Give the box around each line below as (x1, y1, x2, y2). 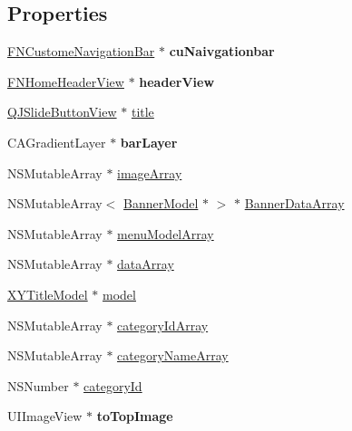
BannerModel (123, 194, 199, 213)
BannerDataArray (244, 194, 345, 213)
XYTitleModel (7, 284, 88, 303)
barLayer (120, 132, 178, 151)
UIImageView (7, 407, 83, 426)
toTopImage (96, 407, 173, 426)
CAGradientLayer (7, 132, 106, 151)
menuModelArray (117, 224, 214, 243)
